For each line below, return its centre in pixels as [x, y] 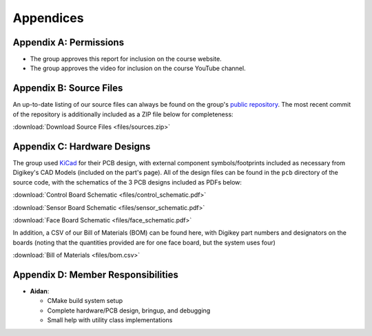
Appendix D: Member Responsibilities [95, 274]
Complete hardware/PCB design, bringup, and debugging [129, 311]
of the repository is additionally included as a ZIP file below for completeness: [123, 114]
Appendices [48, 18]
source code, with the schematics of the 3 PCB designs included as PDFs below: [127, 182]
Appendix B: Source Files [68, 88]
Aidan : [40, 291]
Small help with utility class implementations [110, 320]
